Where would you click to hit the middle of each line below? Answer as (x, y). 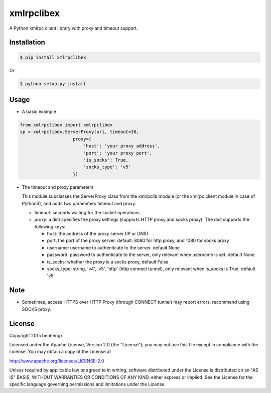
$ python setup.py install (53, 84)
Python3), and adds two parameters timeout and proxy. (79, 203)
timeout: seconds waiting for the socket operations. (88, 212)
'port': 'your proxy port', (118, 153)
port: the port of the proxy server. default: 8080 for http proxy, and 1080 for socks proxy (138, 240)
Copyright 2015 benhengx (36, 335)
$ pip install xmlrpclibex (53, 57)
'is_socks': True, (106, 160)
